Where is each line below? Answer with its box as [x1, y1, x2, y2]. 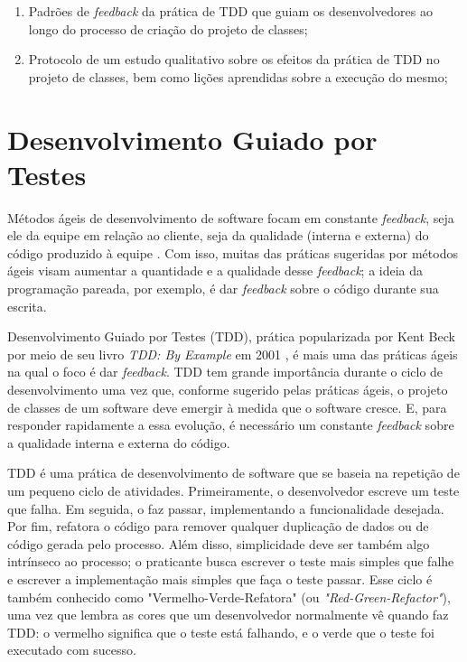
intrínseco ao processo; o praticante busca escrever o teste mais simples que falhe [7, 552, 454, 571]
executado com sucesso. [7, 640, 136, 659]
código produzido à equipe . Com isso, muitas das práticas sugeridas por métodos [7, 243, 458, 262]
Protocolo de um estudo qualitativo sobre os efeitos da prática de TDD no [28, 50, 440, 69]
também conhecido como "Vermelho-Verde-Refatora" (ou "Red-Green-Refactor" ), [7, 587, 451, 606]
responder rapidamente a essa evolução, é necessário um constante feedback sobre [7, 415, 454, 434]
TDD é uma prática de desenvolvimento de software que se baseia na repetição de [7, 463, 460, 482]
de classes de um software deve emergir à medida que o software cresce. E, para [7, 397, 447, 416]
